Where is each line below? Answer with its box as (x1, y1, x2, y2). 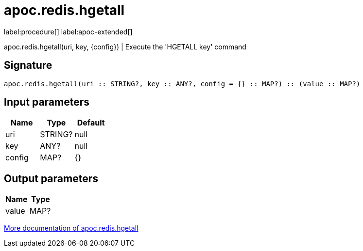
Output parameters (4, 172, 98, 185)
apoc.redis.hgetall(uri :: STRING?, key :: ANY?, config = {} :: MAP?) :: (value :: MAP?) (4, 79, 361, 88)
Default (77, 118, 105, 128)
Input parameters (4, 96, 90, 109)
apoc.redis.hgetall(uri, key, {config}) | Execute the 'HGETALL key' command (4, 42, 246, 51)
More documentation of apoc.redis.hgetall (4, 224, 138, 233)
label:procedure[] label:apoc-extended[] (4, 27, 133, 36)
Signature (4, 59, 52, 72)
